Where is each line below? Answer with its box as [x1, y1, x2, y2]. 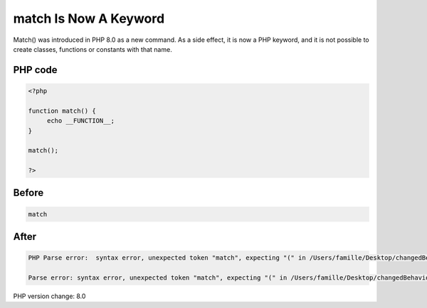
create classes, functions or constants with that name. [13, 45, 172, 53]
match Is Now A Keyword [13, 11, 165, 26]
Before [13, 187, 44, 199]
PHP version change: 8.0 [13, 292, 86, 301]
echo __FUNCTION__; [46, 117, 115, 125]
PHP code [13, 64, 58, 76]
